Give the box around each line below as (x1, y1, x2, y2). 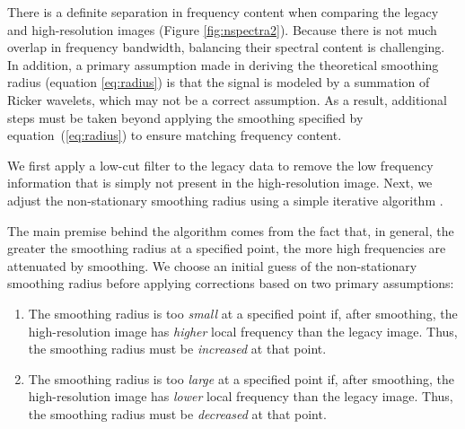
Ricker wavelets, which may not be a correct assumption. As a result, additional (7, 90, 447, 109)
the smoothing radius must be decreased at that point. (28, 404, 327, 423)
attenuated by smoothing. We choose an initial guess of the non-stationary (7, 256, 417, 275)
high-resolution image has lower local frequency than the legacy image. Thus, (28, 387, 453, 406)
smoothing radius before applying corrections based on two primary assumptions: (7, 274, 454, 293)
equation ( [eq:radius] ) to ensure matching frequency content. (7, 126, 342, 144)
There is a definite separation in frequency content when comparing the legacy (7, 3, 439, 21)
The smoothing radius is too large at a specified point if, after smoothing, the (28, 369, 454, 388)
